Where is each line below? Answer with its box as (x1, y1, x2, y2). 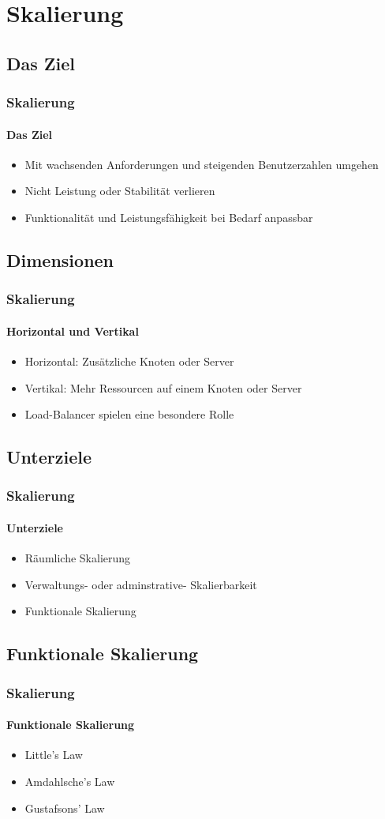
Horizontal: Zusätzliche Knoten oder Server (24, 353, 234, 369)
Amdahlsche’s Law (24, 773, 115, 789)
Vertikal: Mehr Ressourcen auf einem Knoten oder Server (24, 379, 302, 396)
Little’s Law (24, 746, 83, 763)
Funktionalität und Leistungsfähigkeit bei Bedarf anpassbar (24, 209, 313, 225)
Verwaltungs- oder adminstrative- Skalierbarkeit (24, 576, 257, 592)
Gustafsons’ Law (24, 799, 105, 816)
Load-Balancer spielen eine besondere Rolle (24, 406, 234, 423)
